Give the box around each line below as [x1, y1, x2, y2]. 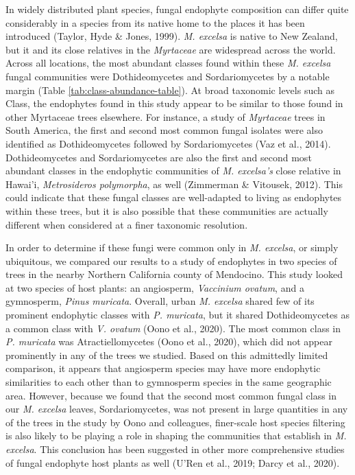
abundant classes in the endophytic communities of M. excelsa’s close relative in [5, 163, 341, 178]
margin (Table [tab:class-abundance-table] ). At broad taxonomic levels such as [5, 82, 334, 97]
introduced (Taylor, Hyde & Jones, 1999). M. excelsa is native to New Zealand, [5, 29, 338, 43]
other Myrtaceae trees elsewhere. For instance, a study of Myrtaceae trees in [5, 109, 326, 124]
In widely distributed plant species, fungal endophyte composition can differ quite [5, 2, 349, 16]
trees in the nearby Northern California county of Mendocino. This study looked [5, 267, 343, 281]
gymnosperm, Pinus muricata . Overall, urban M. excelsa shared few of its [5, 294, 315, 308]
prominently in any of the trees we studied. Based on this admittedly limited [5, 347, 328, 362]
